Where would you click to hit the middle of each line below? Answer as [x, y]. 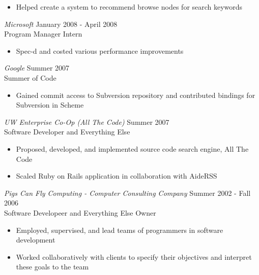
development [36, 240]
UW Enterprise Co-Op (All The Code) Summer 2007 [87, 122]
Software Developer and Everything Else [67, 132]
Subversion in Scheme [50, 105]
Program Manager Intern [43, 34]
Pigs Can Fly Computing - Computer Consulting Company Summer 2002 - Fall [127, 193]
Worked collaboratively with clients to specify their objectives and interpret [134, 256]
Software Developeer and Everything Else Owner [80, 212]
